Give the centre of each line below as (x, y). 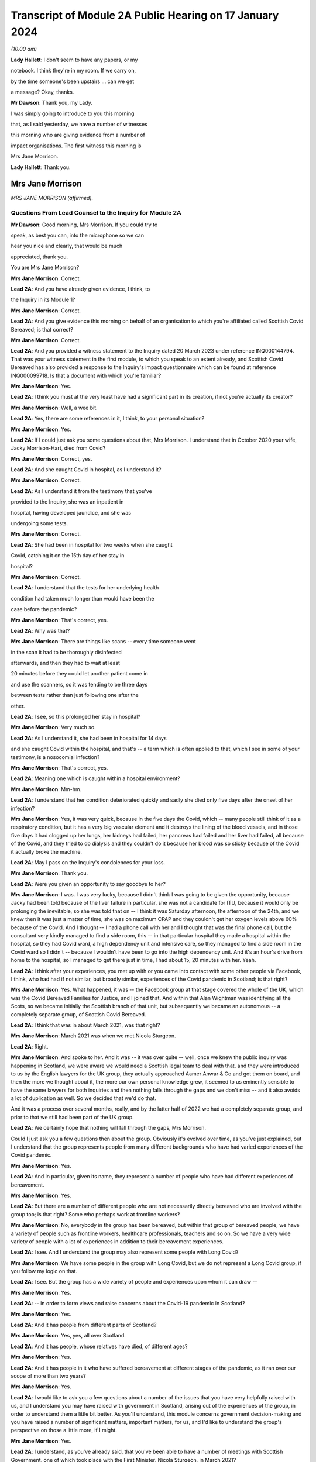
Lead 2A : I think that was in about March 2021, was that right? (85, 1025)
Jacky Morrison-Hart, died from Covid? (58, 448)
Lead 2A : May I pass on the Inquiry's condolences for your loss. (88, 862)
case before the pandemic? (44, 609)
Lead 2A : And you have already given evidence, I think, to (80, 289)
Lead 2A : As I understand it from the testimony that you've (81, 491)
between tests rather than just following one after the (75, 695)
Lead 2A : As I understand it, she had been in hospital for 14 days (89, 738)
